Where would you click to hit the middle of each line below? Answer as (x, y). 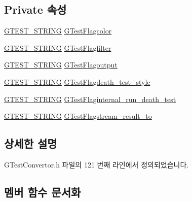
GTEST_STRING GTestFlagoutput (61, 65)
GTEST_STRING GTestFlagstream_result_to (78, 116)
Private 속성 (35, 9)
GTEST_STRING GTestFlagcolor (58, 31)
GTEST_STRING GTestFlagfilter (58, 47)
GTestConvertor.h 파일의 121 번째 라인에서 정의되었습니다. (97, 164)
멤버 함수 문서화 (43, 192)
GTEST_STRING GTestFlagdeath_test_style (77, 81)
